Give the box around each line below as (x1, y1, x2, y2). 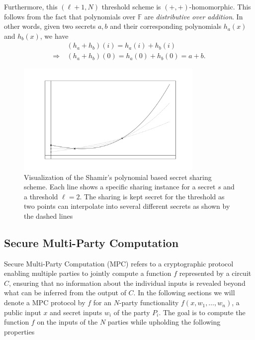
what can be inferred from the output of (4, 287, 126, 298)
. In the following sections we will (133, 287, 235, 298)
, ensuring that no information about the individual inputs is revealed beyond (9, 277, 246, 288)
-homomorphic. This (189, 1, 251, 11)
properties (4, 326, 35, 337)
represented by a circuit (179, 268, 252, 278)
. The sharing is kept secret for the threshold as (80, 191, 225, 201)
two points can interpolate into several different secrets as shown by (24, 201, 230, 211)
